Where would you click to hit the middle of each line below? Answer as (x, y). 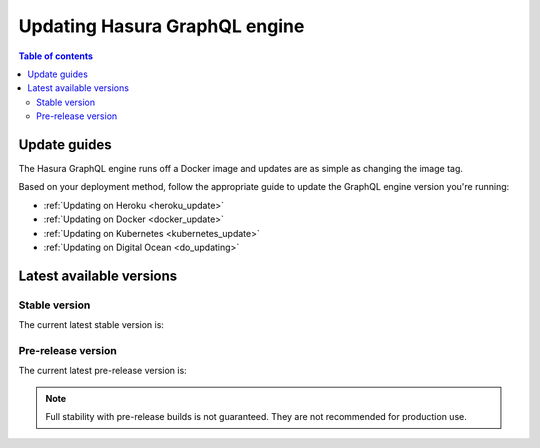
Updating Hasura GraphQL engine (161, 26)
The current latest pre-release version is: (102, 371)
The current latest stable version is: (91, 325)
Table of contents (56, 56)
